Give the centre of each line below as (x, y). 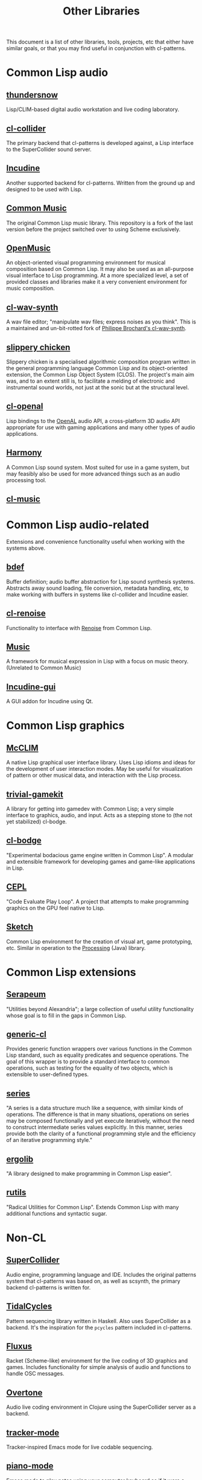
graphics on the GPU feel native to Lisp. (55, 908)
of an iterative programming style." (49, 1140)
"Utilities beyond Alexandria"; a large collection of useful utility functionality (100, 1009)
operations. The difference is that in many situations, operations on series (98, 1114)
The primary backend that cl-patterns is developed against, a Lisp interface (100, 143)
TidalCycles (29, 1306)
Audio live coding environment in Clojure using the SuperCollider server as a (101, 1407)
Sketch (20, 927)
